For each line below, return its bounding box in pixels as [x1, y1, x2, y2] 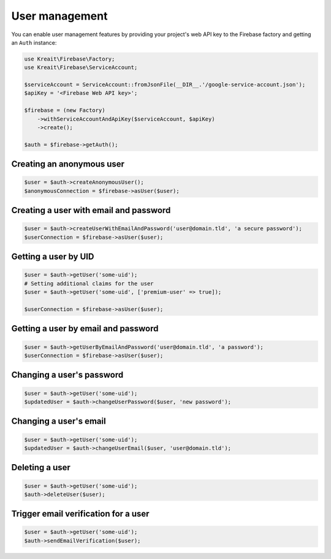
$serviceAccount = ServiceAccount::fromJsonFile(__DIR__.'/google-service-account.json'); [24, 81, 306, 88]
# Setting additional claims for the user [24, 280, 154, 287]
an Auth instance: [11, 39, 57, 46]
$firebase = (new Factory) [24, 107, 105, 114]
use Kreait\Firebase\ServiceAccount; [24, 64, 138, 71]
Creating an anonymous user [11, 159, 125, 170]
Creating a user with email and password [11, 205, 171, 216]
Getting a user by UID [11, 252, 94, 262]
